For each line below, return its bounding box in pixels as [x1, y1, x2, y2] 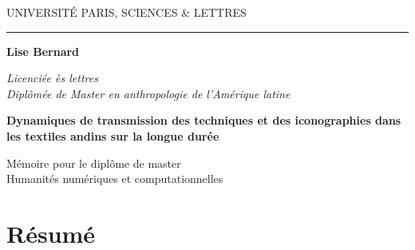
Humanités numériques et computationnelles [6, 170, 223, 187]
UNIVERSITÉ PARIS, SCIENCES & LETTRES [6, 4, 247, 20]
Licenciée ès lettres [6, 69, 98, 86]
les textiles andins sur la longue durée [6, 127, 219, 144]
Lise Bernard [6, 42, 80, 59]
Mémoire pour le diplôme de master [6, 154, 181, 171]
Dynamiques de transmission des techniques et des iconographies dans [6, 112, 401, 129]
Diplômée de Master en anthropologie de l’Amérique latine [6, 85, 290, 101]
